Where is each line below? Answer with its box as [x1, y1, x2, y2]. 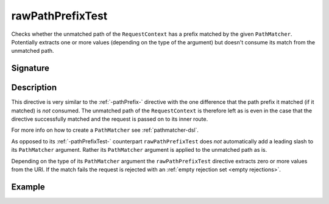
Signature [11, 63, 50, 73]
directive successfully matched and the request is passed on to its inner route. [11, 115, 208, 123]
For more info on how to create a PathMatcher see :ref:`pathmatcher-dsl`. [11, 126, 199, 134]
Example [11, 182, 45, 192]
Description [11, 83, 57, 93]
